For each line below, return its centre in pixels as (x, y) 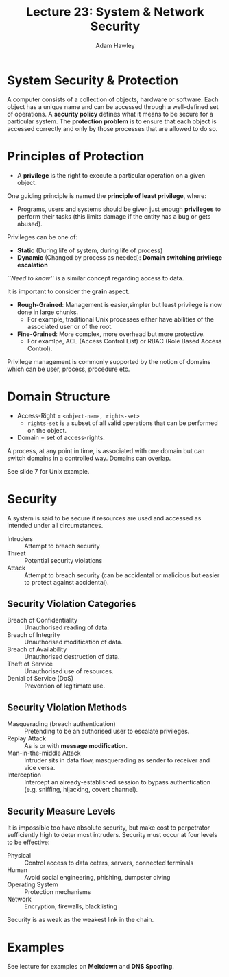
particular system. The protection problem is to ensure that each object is (112, 121)
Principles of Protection (76, 156)
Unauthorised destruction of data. (72, 657)
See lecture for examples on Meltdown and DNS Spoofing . (91, 966)
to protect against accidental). (67, 582)
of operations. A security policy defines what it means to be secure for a (110, 114)
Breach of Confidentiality (42, 620)
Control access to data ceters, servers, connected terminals (109, 863)
